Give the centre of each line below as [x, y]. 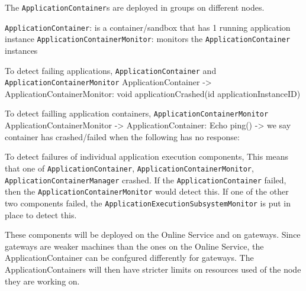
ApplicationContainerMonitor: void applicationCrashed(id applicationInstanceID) [153, 93]
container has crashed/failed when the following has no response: [122, 136]
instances [21, 50]
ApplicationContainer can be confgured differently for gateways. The [129, 258]
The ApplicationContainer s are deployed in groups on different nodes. [135, 7]
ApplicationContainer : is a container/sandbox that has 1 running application [148, 27]
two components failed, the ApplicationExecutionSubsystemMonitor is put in [148, 203]
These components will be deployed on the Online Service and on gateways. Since [153, 235]
